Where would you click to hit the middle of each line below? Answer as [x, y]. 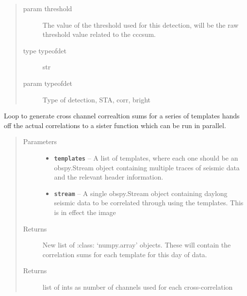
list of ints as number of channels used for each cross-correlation [138, 287]
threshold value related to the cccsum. [99, 34]
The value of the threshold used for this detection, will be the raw [140, 25]
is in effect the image [85, 212]
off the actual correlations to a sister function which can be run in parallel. [115, 125]
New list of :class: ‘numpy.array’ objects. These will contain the [137, 245]
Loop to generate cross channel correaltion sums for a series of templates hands [122, 116]
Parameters [40, 141]
